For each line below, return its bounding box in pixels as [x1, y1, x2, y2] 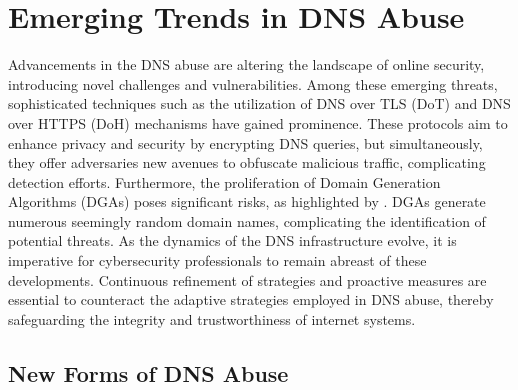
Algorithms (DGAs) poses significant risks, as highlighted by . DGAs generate [8, 191, 486, 212]
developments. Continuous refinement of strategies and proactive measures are [8, 269, 487, 290]
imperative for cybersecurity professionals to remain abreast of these [8, 250, 427, 271]
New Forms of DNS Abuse [8, 357, 289, 388]
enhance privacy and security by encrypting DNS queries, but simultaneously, [8, 132, 483, 153]
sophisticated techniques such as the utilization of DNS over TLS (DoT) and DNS [8, 93, 511, 114]
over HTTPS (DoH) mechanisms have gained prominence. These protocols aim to [8, 112, 508, 133]
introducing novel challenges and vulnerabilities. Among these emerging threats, [8, 73, 498, 94]
